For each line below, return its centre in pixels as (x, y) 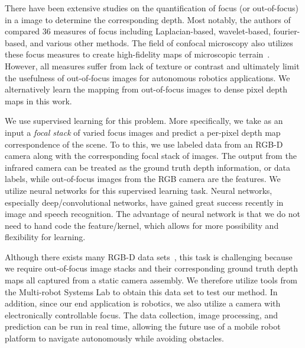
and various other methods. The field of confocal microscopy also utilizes (161, 42)
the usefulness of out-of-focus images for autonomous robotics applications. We (147, 77)
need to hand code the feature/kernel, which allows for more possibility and (142, 225)
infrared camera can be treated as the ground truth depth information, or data (148, 167)
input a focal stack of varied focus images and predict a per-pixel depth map (143, 132)
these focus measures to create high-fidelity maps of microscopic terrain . (137, 54)
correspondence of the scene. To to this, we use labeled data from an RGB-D (144, 144)
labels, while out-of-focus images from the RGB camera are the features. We (143, 179)
